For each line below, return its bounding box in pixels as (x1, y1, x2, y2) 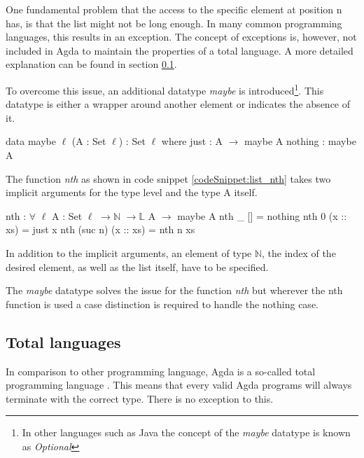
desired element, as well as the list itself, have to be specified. (6, 259, 269, 274)
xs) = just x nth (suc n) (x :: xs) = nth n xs (6, 222, 195, 237)
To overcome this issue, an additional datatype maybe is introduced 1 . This (6, 81, 324, 97)
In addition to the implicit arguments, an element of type (6, 245, 252, 260)
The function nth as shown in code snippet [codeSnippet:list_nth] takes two (6, 171, 331, 186)
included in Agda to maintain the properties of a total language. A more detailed (6, 43, 353, 57)
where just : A (161, 134, 223, 148)
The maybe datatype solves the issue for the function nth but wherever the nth (6, 283, 343, 298)
